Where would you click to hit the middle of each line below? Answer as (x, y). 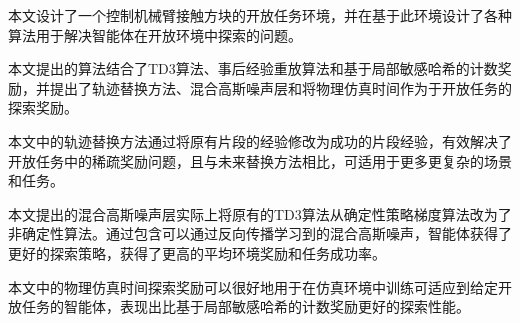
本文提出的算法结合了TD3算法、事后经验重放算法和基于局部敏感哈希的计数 (253, 68)
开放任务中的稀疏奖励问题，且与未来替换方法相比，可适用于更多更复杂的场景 (260, 160)
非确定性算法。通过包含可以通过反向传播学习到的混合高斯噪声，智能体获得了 (260, 233)
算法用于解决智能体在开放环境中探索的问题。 (155, 34)
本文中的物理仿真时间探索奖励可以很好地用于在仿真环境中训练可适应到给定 (253, 286)
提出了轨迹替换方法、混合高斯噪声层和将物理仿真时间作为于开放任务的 (280, 87)
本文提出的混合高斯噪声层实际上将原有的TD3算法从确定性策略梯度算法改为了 (260, 213)
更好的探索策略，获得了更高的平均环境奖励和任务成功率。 (197, 252)
